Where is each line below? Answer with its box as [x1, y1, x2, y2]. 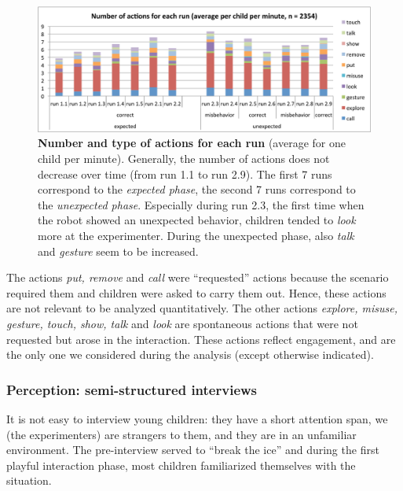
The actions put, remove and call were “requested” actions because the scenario [6, 269, 389, 286]
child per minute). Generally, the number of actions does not [38, 150, 330, 167]
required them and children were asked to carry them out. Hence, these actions [6, 284, 387, 301]
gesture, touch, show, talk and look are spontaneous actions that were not [6, 315, 358, 331]
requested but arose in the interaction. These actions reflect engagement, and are [6, 330, 396, 347]
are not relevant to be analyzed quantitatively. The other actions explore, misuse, [6, 300, 398, 316]
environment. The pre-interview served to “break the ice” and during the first [6, 441, 379, 458]
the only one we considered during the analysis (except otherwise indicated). [6, 346, 374, 363]
